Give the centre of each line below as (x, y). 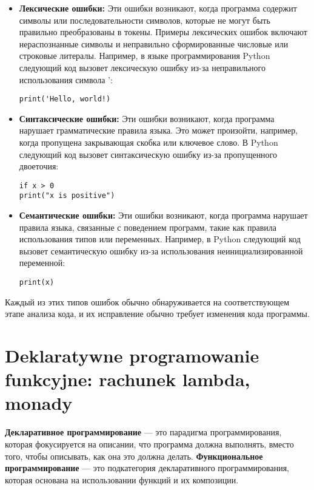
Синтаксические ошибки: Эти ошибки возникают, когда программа (147, 118)
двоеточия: (39, 166)
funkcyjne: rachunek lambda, (128, 379)
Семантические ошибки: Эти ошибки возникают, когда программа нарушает (163, 215)
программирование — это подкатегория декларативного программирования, (147, 468)
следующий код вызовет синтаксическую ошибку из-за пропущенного (148, 154)
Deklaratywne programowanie (132, 356)
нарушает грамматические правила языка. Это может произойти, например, (159, 130)
